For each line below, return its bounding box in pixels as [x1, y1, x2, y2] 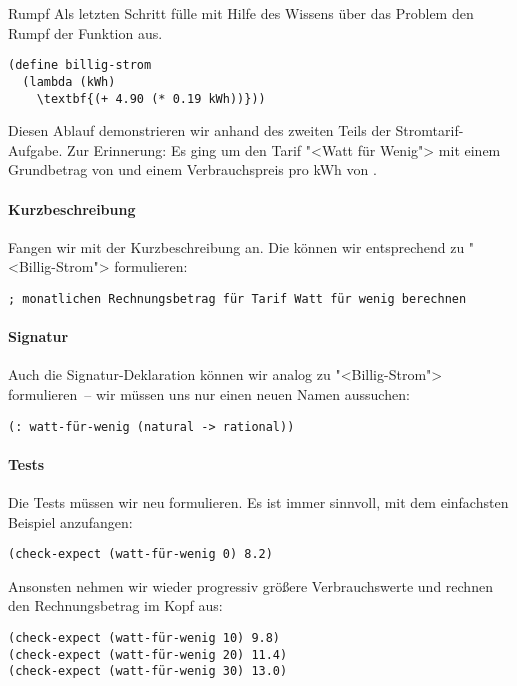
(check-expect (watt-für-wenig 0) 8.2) [8, 547, 273, 562]
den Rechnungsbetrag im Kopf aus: [8, 595, 223, 616]
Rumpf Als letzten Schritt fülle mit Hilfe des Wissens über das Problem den [8, 3, 474, 23]
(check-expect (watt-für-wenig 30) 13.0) [8, 664, 288, 679]
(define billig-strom [8, 58, 152, 73]
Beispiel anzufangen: [8, 511, 133, 532]
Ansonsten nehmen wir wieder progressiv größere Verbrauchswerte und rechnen [8, 575, 493, 596]
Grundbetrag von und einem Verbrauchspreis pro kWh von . [8, 159, 377, 180]
